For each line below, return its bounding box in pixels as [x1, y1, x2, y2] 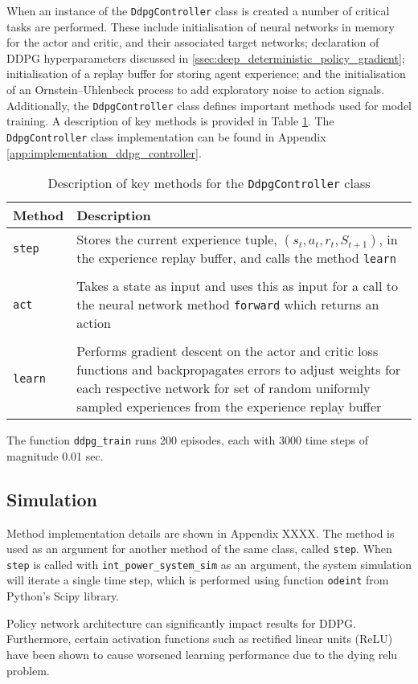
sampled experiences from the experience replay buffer [76, 397, 382, 416]
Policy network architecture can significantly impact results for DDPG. [6, 614, 356, 631]
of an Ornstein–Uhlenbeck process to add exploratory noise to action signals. [6, 81, 385, 98]
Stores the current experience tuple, [76, 230, 277, 249]
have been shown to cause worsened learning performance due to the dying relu [6, 645, 398, 662]
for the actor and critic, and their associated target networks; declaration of [6, 34, 379, 51]
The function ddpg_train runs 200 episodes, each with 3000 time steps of [6, 432, 368, 448]
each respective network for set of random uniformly [76, 379, 371, 398]
